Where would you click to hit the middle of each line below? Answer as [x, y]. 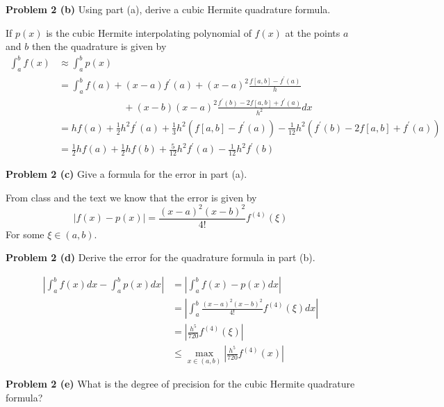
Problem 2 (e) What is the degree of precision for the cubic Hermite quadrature [180, 384]
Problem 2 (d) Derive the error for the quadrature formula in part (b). [161, 257]
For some [25, 234]
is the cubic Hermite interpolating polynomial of [149, 32]
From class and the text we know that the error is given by [131, 197]
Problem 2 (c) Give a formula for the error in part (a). [126, 174]
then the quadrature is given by [99, 46]
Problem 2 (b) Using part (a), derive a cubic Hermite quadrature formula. [168, 9]
